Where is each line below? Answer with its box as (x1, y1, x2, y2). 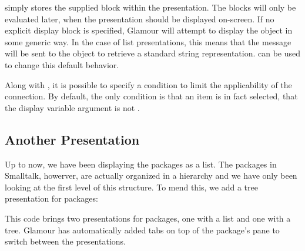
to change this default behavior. (5, 58, 119, 71)
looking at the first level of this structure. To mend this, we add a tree (5, 180, 258, 193)
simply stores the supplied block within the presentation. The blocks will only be (5, 1, 296, 13)
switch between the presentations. (5, 235, 126, 247)
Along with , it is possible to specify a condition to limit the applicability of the (5, 78, 292, 91)
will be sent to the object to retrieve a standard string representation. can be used (5, 47, 301, 59)
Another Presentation (5, 130, 140, 148)
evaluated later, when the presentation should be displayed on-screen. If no (5, 12, 274, 25)
